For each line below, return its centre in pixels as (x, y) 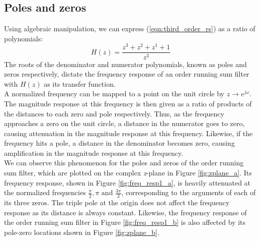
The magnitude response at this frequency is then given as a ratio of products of (128, 103)
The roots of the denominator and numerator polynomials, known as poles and (125, 64)
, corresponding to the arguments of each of (189, 192)
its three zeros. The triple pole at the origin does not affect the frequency (117, 202)
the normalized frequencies (45, 192)
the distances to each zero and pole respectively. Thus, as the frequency (114, 113)
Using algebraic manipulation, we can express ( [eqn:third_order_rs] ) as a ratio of (130, 28)
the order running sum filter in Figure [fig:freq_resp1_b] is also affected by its (125, 222)
